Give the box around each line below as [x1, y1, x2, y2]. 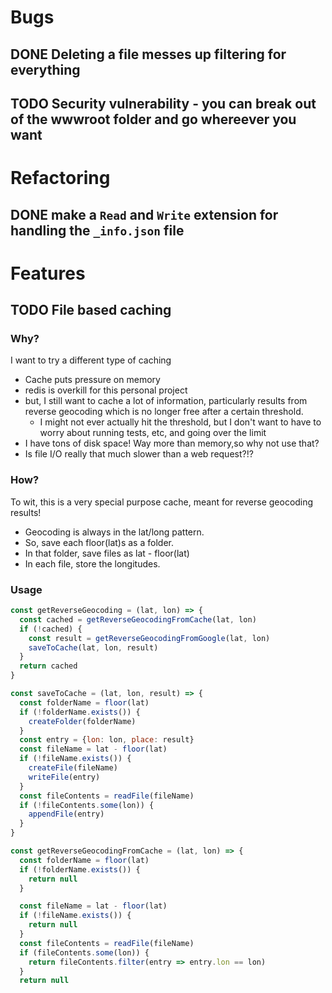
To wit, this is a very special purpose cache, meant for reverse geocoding [10, 496, 314, 508]
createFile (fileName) [28, 763, 118, 773]
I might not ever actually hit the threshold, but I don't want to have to [39, 416, 322, 428]
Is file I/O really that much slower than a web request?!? [24, 448, 254, 460]
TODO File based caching [10, 302, 172, 319]
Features [10, 262, 86, 285]
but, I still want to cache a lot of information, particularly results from [24, 395, 308, 407]
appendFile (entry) [28, 809, 105, 820]
